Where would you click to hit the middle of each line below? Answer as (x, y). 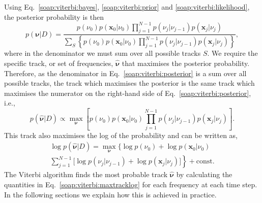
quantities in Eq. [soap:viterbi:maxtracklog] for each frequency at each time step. (131, 184)
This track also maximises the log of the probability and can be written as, (121, 135)
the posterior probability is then (54, 16)
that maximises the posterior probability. (186, 63)
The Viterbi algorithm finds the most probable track (86, 174)
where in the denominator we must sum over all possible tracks (103, 53)
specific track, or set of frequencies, (59, 63)
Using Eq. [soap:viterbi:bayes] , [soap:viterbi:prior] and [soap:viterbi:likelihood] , (127, 7)
